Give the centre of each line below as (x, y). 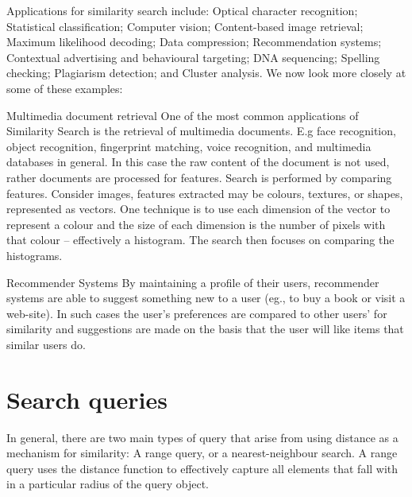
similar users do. (46, 344)
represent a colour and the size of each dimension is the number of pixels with (196, 224)
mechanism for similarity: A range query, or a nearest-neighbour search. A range (202, 453)
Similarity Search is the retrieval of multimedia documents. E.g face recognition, (201, 131)
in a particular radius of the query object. (108, 484)
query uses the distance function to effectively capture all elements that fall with (202, 468)
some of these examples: (65, 88)
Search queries (87, 399)
